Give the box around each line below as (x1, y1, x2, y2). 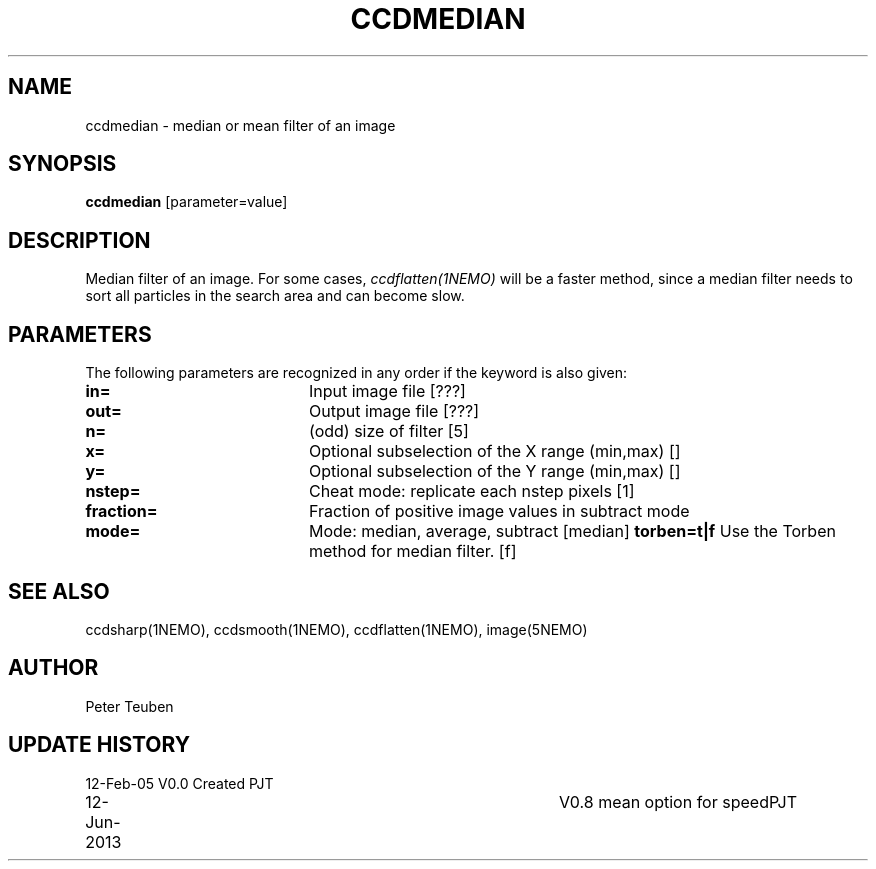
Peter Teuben (85, 697, 174, 715)
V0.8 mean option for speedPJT (558, 791, 798, 812)
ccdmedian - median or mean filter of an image (85, 116, 396, 134)
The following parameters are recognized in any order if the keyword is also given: (85, 364, 628, 382)
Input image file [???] (308, 381, 466, 402)
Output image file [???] (308, 401, 480, 422)
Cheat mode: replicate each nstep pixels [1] (308, 481, 635, 502)
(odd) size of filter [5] (308, 421, 469, 442)
